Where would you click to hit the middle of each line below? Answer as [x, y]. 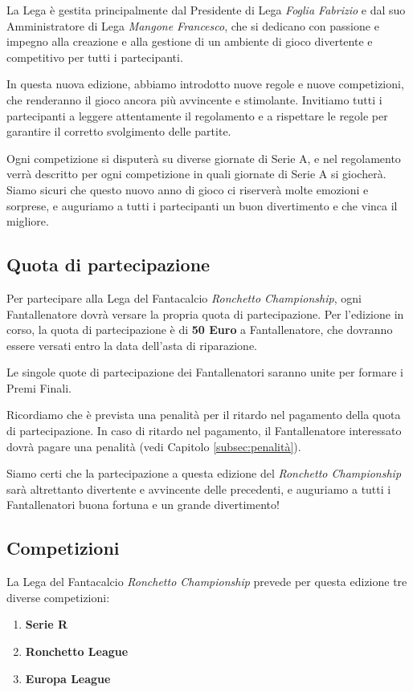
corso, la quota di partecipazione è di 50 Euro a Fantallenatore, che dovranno [200, 330]
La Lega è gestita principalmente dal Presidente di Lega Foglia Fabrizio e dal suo [206, 10]
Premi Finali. [39, 387]
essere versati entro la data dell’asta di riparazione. [132, 345]
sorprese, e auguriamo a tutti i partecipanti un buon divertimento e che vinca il [202, 205]
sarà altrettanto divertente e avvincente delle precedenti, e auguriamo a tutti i [199, 488]
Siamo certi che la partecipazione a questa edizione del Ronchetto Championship [204, 473]
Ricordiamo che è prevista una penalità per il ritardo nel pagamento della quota [204, 415]
